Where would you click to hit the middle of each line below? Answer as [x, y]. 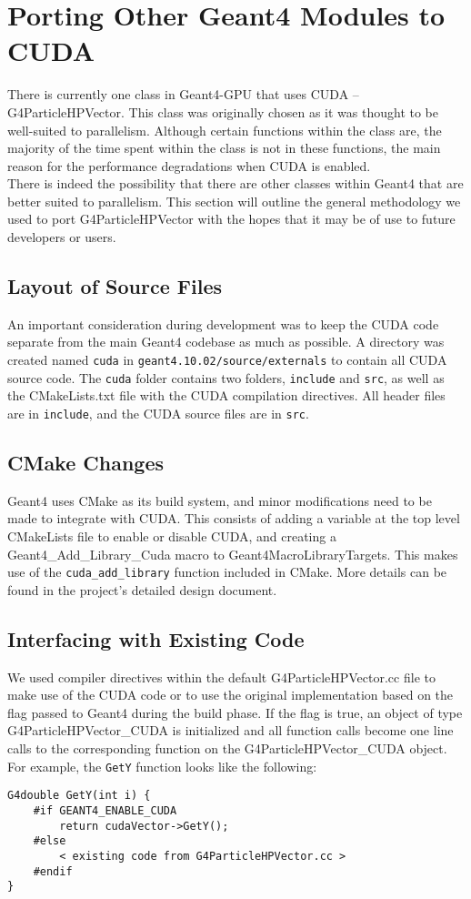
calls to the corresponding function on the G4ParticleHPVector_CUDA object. [227, 748]
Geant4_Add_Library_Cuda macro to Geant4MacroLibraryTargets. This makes [233, 554]
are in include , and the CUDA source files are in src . [158, 413]
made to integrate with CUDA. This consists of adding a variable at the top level [234, 518]
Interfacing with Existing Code [156, 638]
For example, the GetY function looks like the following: [162, 766]
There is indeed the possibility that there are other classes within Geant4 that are [235, 183]
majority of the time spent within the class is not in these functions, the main [224, 148]
